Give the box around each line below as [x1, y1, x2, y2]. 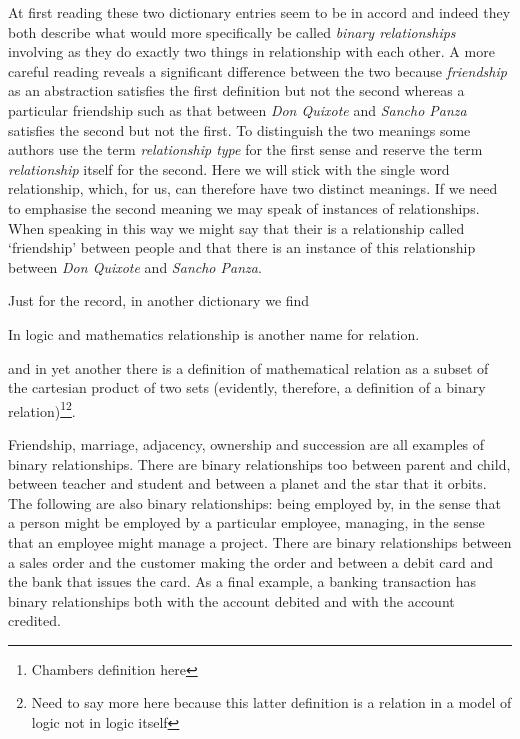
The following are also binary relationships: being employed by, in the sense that [8, 492, 501, 513]
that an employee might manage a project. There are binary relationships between [8, 531, 512, 552]
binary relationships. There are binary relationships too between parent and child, [8, 453, 511, 474]
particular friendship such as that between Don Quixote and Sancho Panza [8, 99, 467, 120]
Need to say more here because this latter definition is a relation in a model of [31, 692, 512, 713]
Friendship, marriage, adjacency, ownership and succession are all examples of [8, 433, 485, 454]
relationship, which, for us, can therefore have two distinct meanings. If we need [8, 178, 498, 199]
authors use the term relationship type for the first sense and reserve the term [8, 139, 483, 160]
